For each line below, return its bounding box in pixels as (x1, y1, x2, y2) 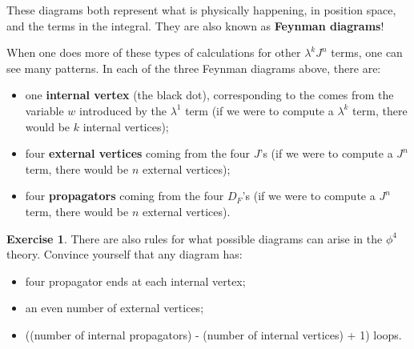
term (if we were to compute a (185, 102, 334, 118)
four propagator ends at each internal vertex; (25, 272, 246, 289)
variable (25, 102, 64, 118)
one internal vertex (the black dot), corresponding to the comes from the (25, 86, 394, 103)
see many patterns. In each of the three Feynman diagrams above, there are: (6, 59, 381, 76)
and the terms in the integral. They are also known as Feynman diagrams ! (6, 17, 384, 34)
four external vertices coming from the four (25, 145, 251, 162)
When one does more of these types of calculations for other (6, 44, 301, 61)
